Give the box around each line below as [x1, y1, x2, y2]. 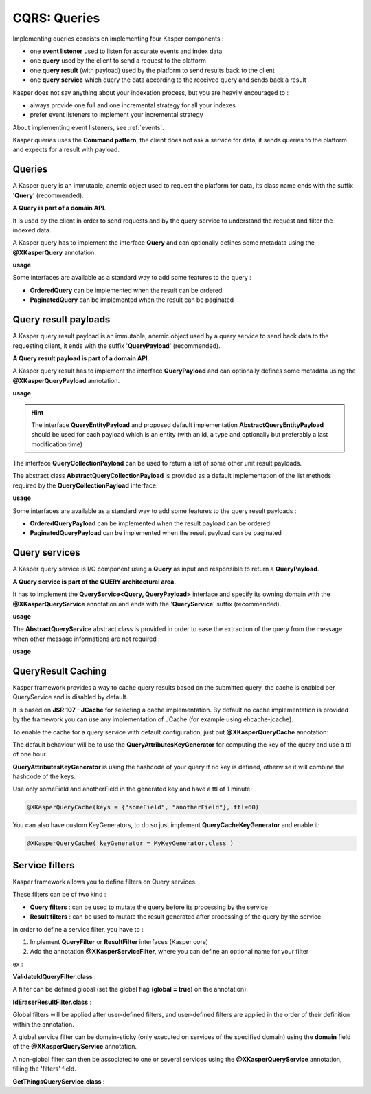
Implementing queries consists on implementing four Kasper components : [12, 34, 224, 43]
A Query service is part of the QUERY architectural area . [12, 578, 177, 586]
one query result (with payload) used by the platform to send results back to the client [30, 66, 275, 74]
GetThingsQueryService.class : [12, 1077, 105, 1086]
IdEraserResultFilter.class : [12, 998, 92, 1006]
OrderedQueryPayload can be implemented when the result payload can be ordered [30, 519, 271, 527]
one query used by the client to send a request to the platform [30, 56, 206, 65]
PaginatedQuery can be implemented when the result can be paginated [30, 296, 234, 304]
